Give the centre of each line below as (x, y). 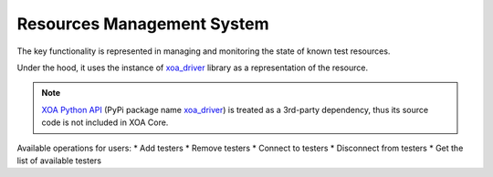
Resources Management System (143, 24)
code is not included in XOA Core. (105, 122)
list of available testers (59, 161)
